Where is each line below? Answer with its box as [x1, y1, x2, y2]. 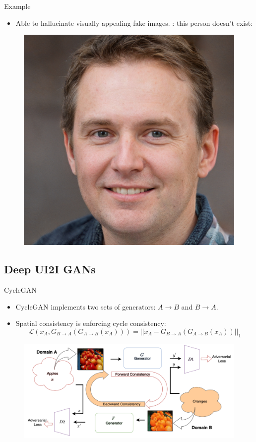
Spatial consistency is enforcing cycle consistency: [15, 318, 166, 328]
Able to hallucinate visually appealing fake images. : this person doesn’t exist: [15, 17, 253, 28]
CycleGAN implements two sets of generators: [15, 301, 156, 312]
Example [4, 1, 31, 11]
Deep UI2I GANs [4, 261, 96, 277]
